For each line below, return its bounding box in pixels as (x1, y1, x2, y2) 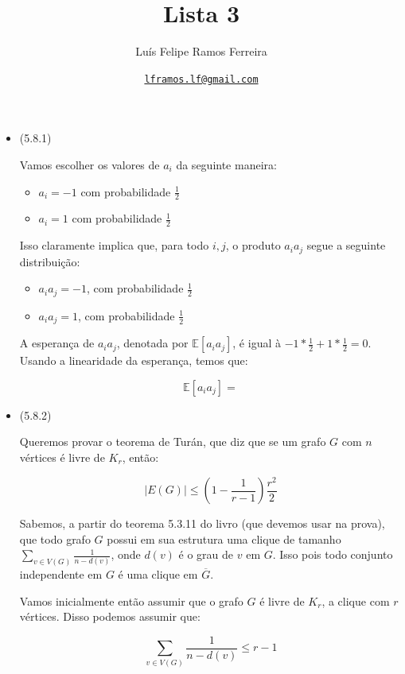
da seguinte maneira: (176, 156, 277, 172)
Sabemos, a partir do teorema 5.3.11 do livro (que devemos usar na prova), (19, 515, 385, 532)
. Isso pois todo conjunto (272, 546, 393, 563)
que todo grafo (19, 530, 91, 547)
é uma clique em (118, 566, 198, 583)
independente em (19, 566, 103, 583)
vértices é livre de (19, 448, 105, 465)
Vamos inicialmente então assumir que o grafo (19, 592, 243, 609)
